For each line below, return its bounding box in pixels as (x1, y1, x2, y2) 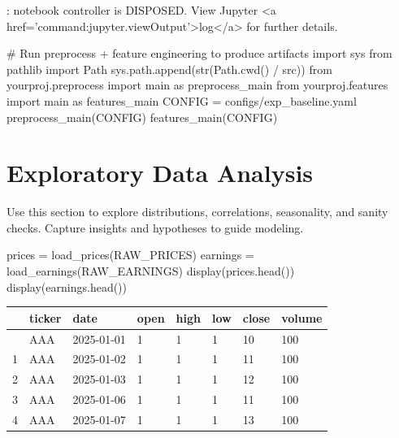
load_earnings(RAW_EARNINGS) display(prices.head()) (7, 262, 295, 280)
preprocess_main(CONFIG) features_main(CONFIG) (7, 108, 278, 125)
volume (281, 309, 323, 326)
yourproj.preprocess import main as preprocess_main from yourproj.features (7, 76, 388, 93)
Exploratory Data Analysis (7, 156, 314, 189)
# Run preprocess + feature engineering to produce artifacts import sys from (7, 45, 392, 62)
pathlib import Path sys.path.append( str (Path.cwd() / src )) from (7, 60, 332, 77)
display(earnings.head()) (7, 278, 128, 295)
